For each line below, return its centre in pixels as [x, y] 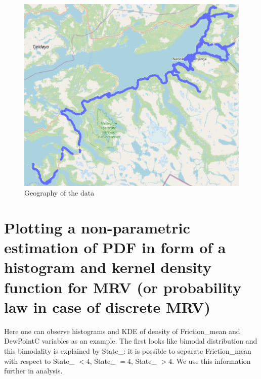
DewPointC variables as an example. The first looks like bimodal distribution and [131, 341]
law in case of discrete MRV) [107, 306]
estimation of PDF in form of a [115, 247]
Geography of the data [59, 193]
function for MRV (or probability [123, 287]
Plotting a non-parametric [97, 228]
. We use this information [211, 361]
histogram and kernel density [108, 267]
